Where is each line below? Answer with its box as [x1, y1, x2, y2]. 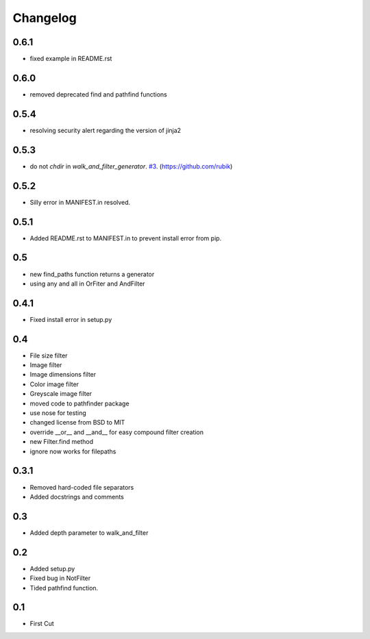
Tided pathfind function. [29, 584, 99, 592]
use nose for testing [29, 409, 87, 417]
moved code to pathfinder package [29, 399, 129, 408]
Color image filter [29, 380, 79, 388]
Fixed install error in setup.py [29, 315, 112, 323]
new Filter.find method [29, 438, 94, 446]
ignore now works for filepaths [29, 447, 116, 455]
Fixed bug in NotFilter [29, 574, 91, 582]
